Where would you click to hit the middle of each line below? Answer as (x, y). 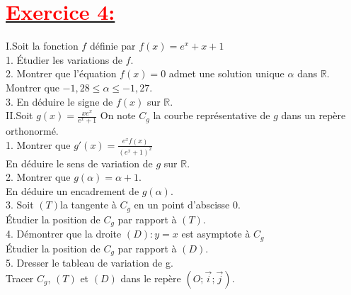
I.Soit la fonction (42, 46)
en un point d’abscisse (182, 205)
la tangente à (88, 205)
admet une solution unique (226, 73)
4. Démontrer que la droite (64, 234)
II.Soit (19, 115)
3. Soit (20, 205)
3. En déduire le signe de (59, 101)
